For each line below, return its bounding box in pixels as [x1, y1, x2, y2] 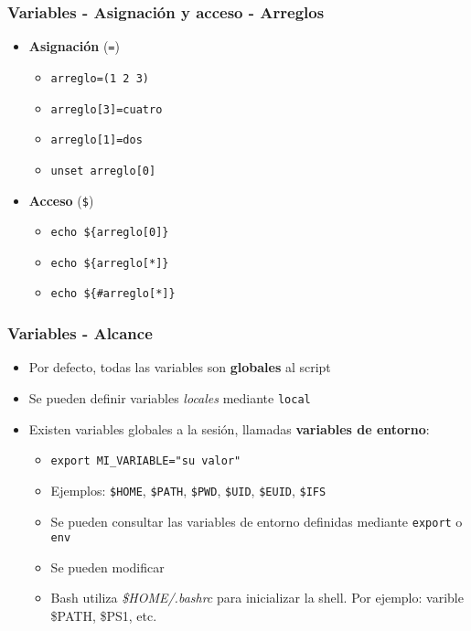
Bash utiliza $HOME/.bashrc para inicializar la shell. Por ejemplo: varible [50, 588, 464, 607]
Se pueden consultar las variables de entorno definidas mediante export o [50, 511, 463, 530]
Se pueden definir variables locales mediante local [28, 388, 311, 407]
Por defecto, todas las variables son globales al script [28, 358, 331, 377]
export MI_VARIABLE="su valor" [50, 455, 241, 468]
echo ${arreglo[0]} [50, 226, 169, 240]
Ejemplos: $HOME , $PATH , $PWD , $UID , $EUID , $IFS [50, 480, 326, 499]
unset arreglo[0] [50, 164, 156, 177]
